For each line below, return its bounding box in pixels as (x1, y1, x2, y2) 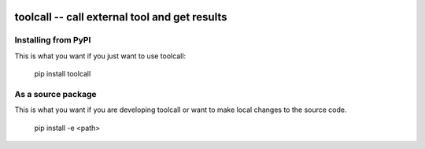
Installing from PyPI (14, 35, 91, 46)
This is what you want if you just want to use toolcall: (14, 51, 187, 61)
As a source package (14, 88, 97, 99)
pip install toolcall (34, 69, 91, 79)
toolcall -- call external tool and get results (14, 10, 227, 24)
